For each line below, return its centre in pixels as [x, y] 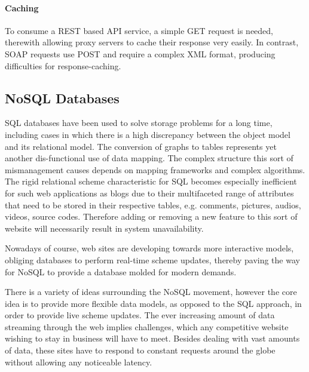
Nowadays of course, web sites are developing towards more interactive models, [149, 248]
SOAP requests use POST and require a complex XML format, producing [140, 53]
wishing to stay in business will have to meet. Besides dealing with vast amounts [152, 338]
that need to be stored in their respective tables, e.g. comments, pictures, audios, [153, 205]
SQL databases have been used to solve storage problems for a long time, [139, 123]
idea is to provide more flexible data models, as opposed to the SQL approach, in [153, 303]
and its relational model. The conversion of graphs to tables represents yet [141, 146]
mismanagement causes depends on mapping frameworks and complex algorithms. [155, 169]
